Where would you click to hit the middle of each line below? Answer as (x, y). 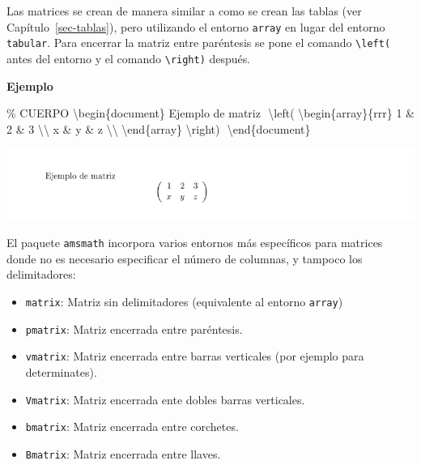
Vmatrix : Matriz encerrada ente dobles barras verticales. (165, 399)
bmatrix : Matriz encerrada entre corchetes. (132, 427)
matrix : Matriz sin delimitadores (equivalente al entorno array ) (184, 301)
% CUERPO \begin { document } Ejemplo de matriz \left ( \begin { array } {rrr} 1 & (211, 113)
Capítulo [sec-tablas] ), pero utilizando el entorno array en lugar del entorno (196, 26)
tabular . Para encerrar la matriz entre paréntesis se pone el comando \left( (199, 43)
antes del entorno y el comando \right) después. (129, 58)
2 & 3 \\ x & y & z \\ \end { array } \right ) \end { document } (159, 128)
